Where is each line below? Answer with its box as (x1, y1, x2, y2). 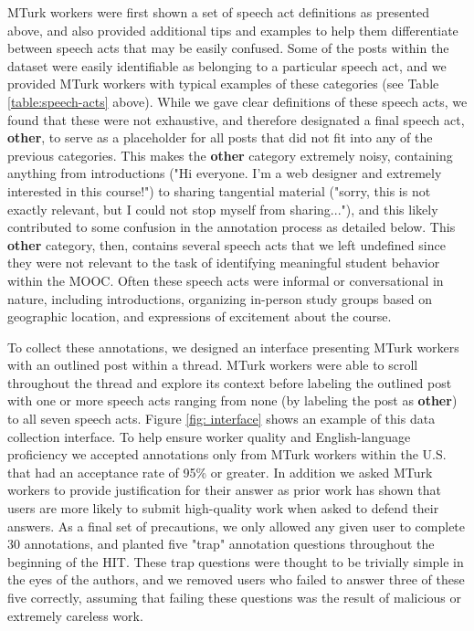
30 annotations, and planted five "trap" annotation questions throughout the (7, 534, 435, 553)
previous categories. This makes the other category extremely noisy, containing (7, 145, 453, 164)
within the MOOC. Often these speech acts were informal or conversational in (7, 270, 444, 289)
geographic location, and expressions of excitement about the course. (7, 307, 392, 326)
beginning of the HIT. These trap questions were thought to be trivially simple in (7, 552, 464, 571)
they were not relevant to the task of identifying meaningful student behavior (7, 253, 440, 272)
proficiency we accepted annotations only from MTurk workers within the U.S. (7, 445, 447, 464)
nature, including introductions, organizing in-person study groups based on (7, 289, 433, 308)
